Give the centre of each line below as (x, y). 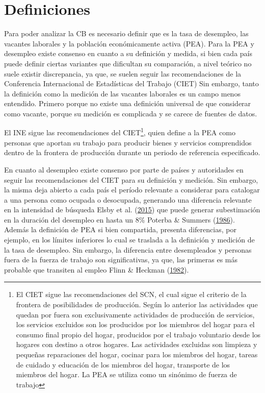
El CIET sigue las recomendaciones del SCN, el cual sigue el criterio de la (131, 294)
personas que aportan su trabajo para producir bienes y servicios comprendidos (128, 142)
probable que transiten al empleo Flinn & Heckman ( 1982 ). (97, 269)
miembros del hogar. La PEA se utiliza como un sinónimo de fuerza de (126, 374)
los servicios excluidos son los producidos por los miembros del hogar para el (135, 324)
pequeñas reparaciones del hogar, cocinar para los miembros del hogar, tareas (137, 354)
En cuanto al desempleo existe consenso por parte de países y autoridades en (124, 169)
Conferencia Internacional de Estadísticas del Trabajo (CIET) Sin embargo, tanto (131, 83)
